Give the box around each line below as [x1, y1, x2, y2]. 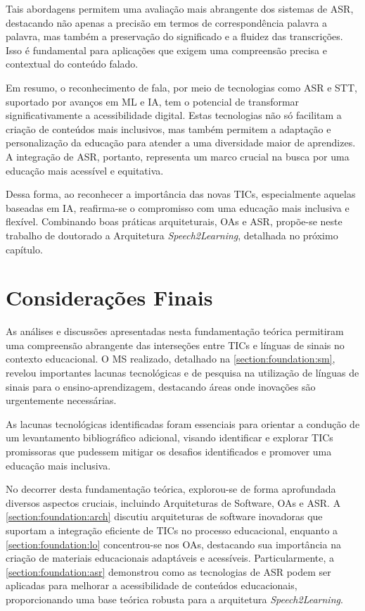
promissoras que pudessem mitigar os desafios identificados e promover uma [6, 443, 332, 458]
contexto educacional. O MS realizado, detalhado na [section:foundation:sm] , [6, 351, 335, 366]
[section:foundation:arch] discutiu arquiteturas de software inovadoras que [6, 509, 323, 524]
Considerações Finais [6, 283, 213, 312]
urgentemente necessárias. [6, 393, 117, 408]
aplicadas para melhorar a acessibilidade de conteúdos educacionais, [6, 578, 297, 593]
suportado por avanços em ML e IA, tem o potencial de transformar [6, 94, 300, 108]
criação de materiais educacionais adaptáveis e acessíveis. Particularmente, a [6, 550, 335, 565]
